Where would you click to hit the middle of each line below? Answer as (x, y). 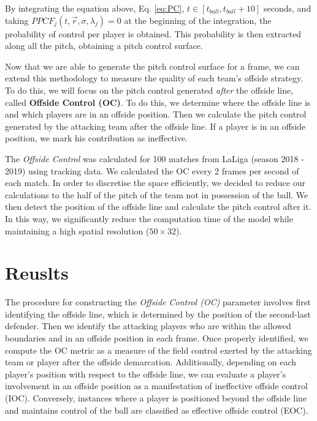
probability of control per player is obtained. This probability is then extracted (153, 33)
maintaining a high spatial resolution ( (77, 230)
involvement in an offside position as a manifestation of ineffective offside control (156, 386)
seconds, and (288, 8)
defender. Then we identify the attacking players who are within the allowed (148, 326)
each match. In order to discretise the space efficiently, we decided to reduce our (155, 183)
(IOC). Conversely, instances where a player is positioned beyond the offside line (156, 397)
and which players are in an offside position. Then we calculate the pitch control (156, 114)
